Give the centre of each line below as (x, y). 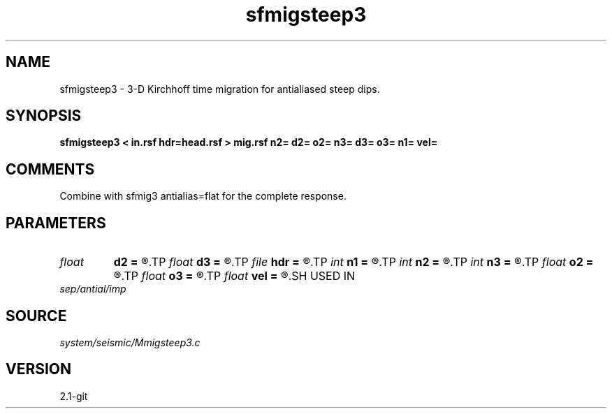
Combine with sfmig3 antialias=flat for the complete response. (203, 196)
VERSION (39, 369)
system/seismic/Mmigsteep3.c (130, 342)
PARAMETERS (56, 223)
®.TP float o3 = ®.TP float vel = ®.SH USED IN (234, 276)
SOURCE (36, 316)
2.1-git (74, 396)
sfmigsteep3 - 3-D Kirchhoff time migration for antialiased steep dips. (220, 89)
